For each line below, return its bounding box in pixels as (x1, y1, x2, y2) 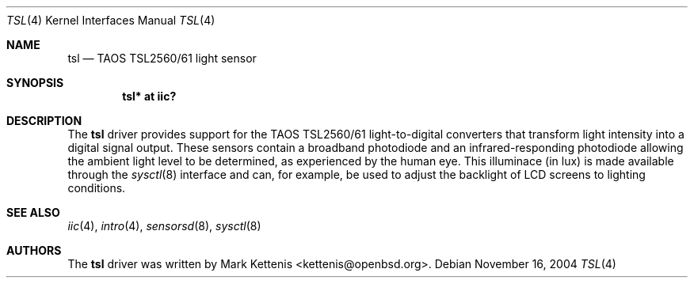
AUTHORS (6, 244, 62, 257)
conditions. (67, 181, 126, 195)
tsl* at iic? (122, 89, 177, 103)
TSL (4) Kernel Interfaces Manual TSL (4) (6, 13, 215, 27)
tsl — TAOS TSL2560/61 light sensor (67, 51, 257, 65)
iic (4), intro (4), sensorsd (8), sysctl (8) (67, 219, 261, 233)
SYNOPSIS (6, 76, 64, 89)
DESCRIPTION (6, 114, 82, 127)
